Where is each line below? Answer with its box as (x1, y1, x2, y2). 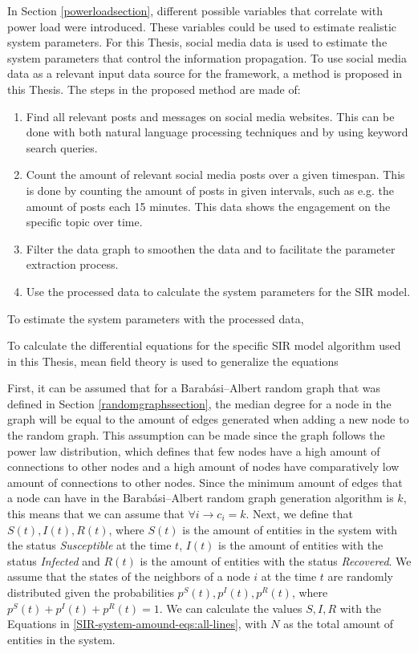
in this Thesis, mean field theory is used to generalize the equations (7, 352, 339, 369)
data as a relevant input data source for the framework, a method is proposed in (7, 65, 403, 82)
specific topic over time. (26, 213, 143, 230)
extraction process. (26, 256, 119, 273)
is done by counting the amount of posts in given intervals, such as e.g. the (26, 181, 395, 198)
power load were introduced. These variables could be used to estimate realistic (7, 18, 397, 34)
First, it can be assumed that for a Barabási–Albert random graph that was (7, 379, 380, 396)
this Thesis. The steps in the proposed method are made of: (7, 80, 301, 97)
